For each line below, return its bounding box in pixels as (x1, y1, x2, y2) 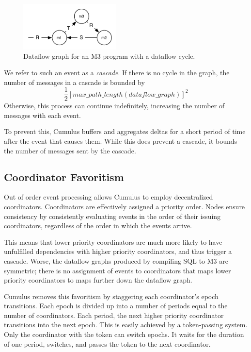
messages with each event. (4, 110, 81, 120)
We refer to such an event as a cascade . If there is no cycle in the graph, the (4, 67, 230, 77)
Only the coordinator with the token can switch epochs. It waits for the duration (4, 329, 244, 339)
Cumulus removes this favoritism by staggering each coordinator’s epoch (4, 291, 219, 301)
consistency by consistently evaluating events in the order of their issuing (4, 211, 221, 221)
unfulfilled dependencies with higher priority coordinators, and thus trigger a (4, 246, 232, 256)
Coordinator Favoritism (4, 169, 124, 184)
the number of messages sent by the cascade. (4, 145, 136, 155)
